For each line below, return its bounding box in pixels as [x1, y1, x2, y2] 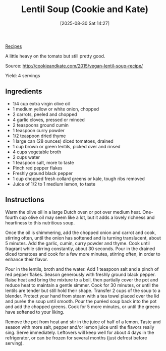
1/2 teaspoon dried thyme [12, 133, 66, 139]
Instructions [5, 196, 44, 204]
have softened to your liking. [5, 309, 65, 315]
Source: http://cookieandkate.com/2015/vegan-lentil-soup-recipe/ [5, 63, 143, 69]
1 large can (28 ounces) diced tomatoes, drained [12, 138, 114, 144]
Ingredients [5, 87, 42, 96]
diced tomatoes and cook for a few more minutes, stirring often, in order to [5, 251, 160, 257]
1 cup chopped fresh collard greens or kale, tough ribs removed [12, 175, 145, 182]
